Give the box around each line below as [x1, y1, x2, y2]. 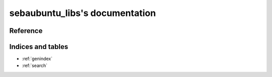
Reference [9, 26, 43, 35]
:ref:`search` [22, 62, 48, 68]
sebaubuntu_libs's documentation [9, 7, 156, 18]
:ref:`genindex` [22, 55, 53, 62]
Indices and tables [9, 42, 69, 51]
